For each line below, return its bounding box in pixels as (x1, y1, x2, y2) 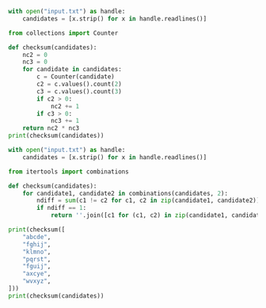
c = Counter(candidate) (36, 73, 115, 81)
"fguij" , (22, 262, 51, 271)
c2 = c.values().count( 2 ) (36, 80, 123, 88)
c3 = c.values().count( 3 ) (36, 87, 123, 95)
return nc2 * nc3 (22, 124, 80, 132)
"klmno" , (22, 248, 51, 256)
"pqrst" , (22, 255, 51, 263)
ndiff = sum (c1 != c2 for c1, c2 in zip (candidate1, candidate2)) (36, 196, 260, 205)
